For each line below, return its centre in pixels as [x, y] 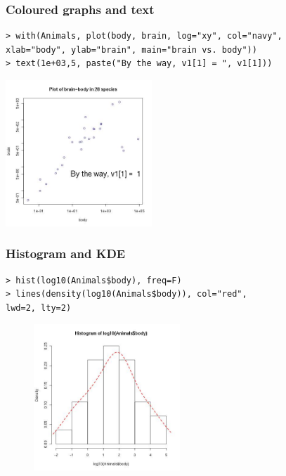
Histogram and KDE [66, 253]
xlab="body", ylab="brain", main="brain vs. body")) [131, 50]
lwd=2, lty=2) [39, 308]
